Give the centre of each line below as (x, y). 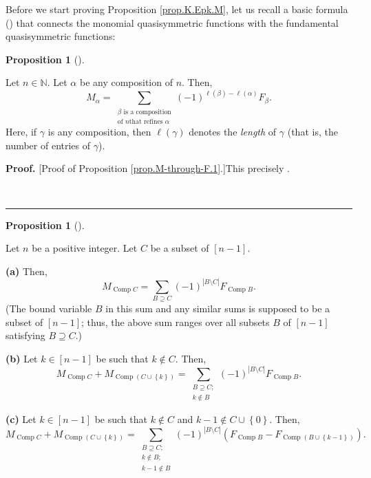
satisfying (25, 335)
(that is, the (312, 132)
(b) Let (22, 358)
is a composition (147, 112)
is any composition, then (99, 132)
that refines (146, 122)
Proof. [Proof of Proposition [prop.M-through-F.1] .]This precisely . (148, 168)
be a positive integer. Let (85, 248)
